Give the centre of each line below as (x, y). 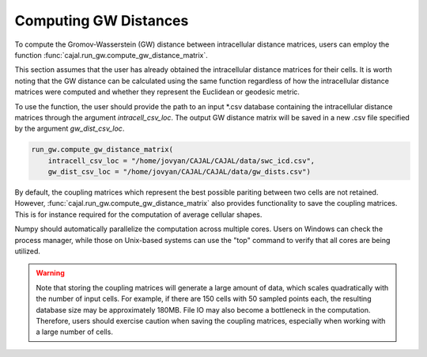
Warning (50, 273)
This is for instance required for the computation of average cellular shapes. (138, 215)
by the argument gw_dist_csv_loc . (70, 129)
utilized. (28, 251)
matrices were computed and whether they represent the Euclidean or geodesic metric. (157, 92)
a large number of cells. (75, 332)
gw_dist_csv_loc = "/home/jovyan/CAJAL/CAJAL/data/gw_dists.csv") (179, 172)
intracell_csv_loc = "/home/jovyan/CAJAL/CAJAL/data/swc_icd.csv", (181, 161)
